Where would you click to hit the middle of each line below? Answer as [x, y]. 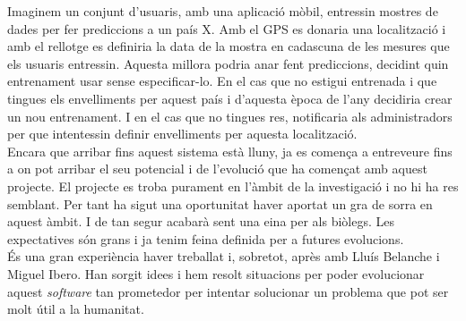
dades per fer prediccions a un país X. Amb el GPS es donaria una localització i [227, 28]
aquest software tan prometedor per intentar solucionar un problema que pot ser [228, 291]
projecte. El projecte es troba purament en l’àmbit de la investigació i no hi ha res [233, 186]
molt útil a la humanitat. [76, 309]
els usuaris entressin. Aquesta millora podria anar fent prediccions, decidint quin [228, 63]
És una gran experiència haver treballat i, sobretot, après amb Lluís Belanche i [224, 256]
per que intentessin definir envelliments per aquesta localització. [182, 134]
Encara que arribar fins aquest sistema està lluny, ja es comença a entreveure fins [230, 151]
